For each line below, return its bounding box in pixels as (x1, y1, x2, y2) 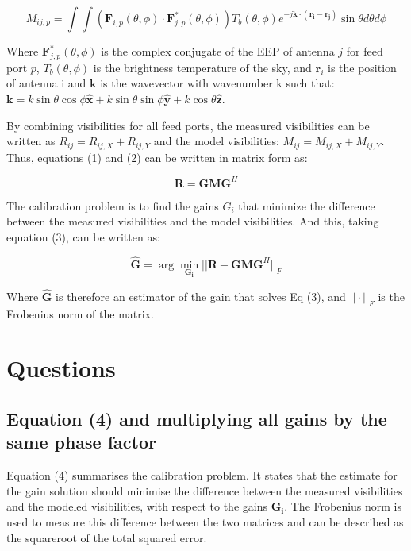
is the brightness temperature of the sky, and (93, 59, 312, 75)
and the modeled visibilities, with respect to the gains (6, 498, 267, 514)
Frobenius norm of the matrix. (6, 305, 154, 322)
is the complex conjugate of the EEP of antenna (101, 43, 335, 59)
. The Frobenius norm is (284, 498, 402, 514)
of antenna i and (6, 75, 86, 91)
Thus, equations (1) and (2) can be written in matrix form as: (6, 148, 308, 165)
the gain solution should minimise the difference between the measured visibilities (6, 482, 403, 499)
